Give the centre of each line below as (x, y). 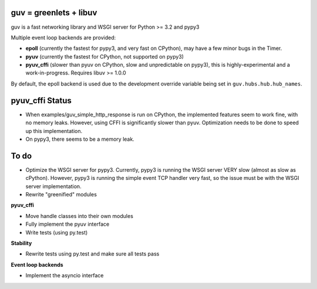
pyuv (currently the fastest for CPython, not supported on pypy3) (105, 56)
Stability (21, 243)
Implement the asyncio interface (65, 276)
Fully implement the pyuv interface (68, 224)
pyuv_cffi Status (41, 101)
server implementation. (53, 186)
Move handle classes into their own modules (79, 216)
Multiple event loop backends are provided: (63, 38)
